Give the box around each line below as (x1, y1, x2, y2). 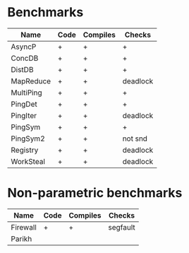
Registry (11, 145, 39, 155)
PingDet (11, 99, 37, 109)
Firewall (11, 222, 37, 232)
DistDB (11, 64, 34, 74)
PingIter (11, 110, 37, 120)
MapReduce (11, 76, 51, 86)
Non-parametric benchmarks (7, 185, 183, 201)
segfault (108, 222, 135, 232)
